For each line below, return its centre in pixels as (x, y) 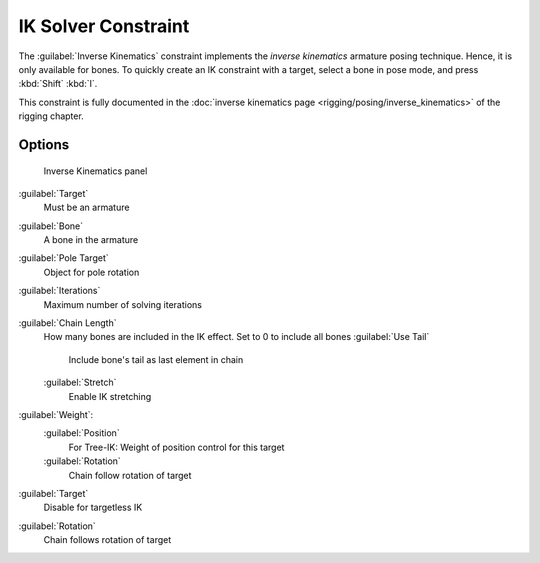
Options (44, 144)
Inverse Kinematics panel (95, 171)
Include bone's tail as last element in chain (156, 359)
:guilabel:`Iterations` (59, 291)
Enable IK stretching (110, 396)
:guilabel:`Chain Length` (67, 323)
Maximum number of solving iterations (123, 304)
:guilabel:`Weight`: (56, 414)
